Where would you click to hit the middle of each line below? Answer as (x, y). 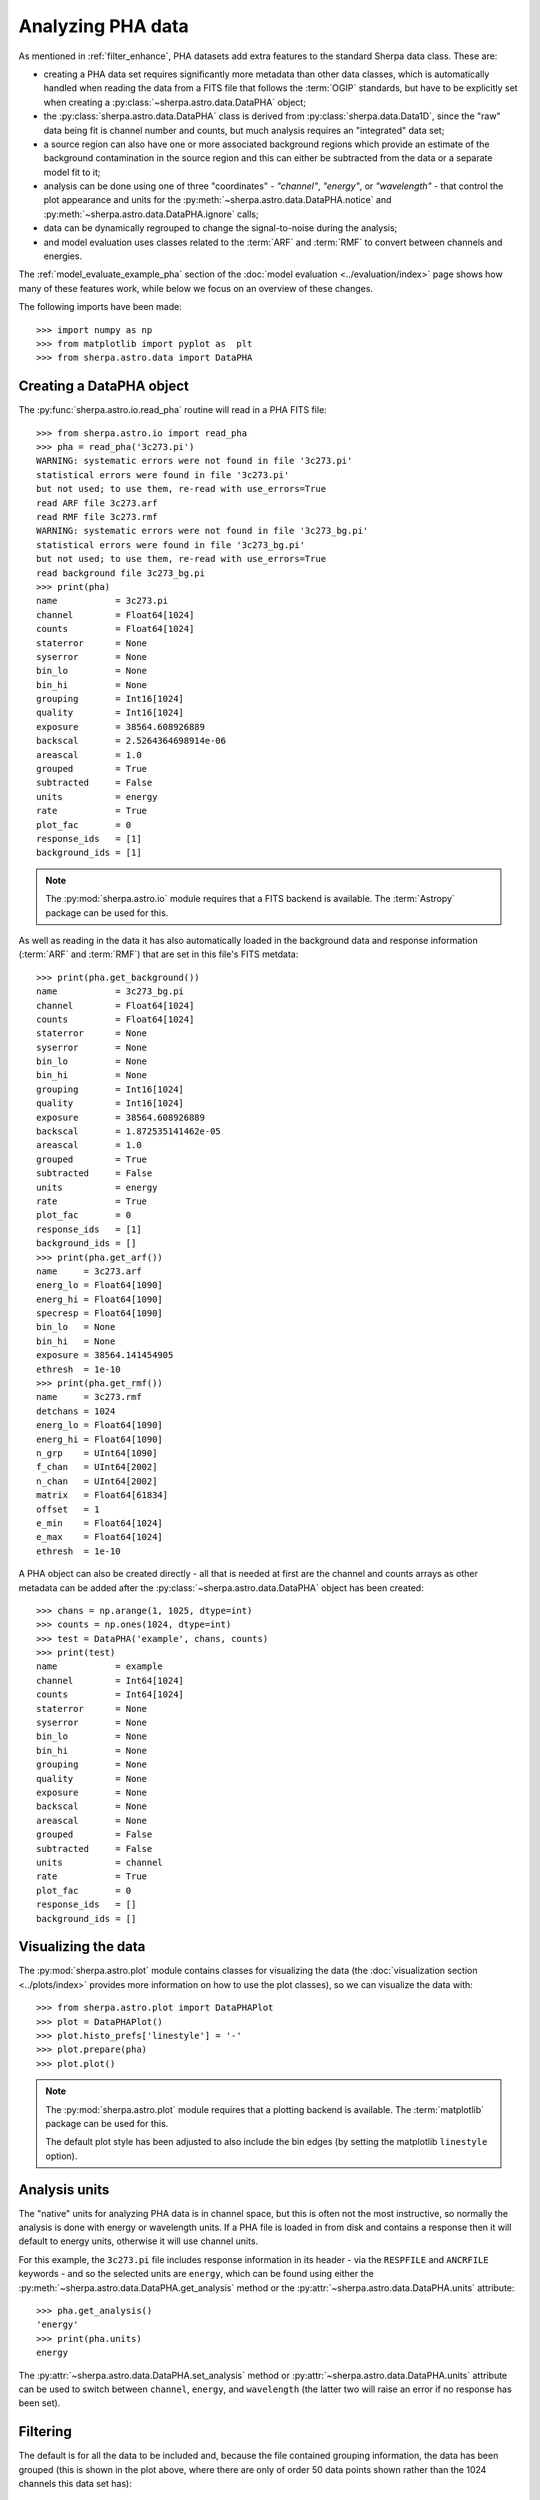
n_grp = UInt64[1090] (97, 1453)
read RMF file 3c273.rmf (97, 516)
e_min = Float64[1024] (100, 1523)
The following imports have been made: (100, 307)
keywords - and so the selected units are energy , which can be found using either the (196, 2274)
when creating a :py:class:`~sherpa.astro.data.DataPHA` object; (175, 102)
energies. (63, 256)
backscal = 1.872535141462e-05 (129, 1131)
